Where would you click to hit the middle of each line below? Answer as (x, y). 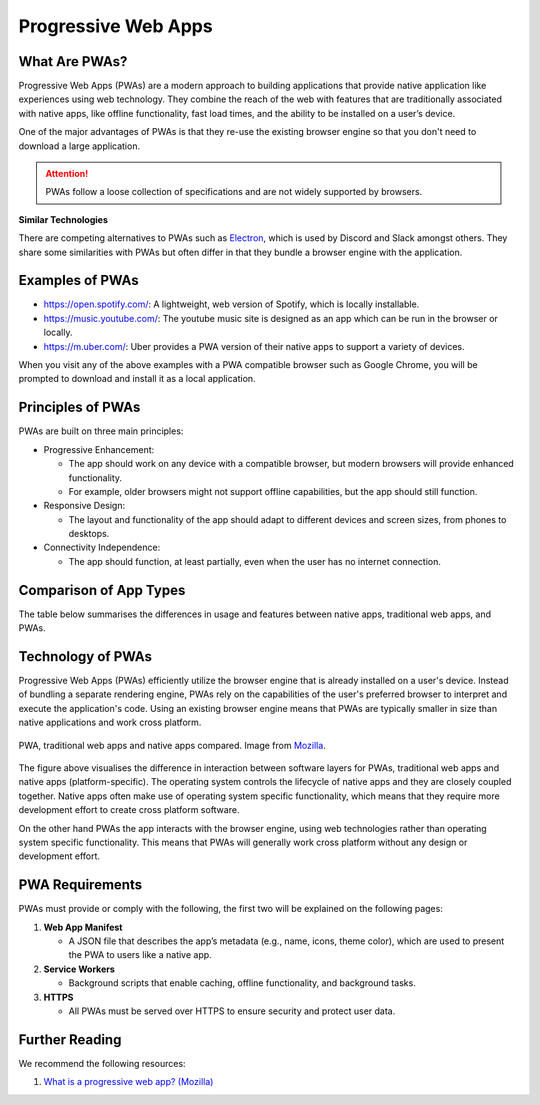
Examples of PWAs (78, 280)
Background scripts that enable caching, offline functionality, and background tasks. (242, 983)
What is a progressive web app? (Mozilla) (128, 1082)
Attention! (67, 174)
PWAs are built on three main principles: (101, 431)
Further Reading (70, 1039)
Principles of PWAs (79, 407)
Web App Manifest (83, 927)
